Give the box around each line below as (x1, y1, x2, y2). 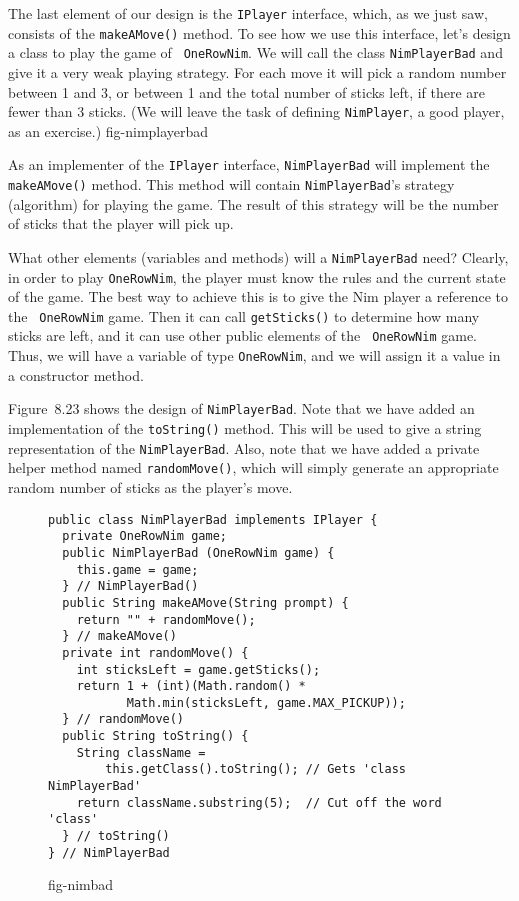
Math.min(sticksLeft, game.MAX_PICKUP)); (126, 695, 406, 710)
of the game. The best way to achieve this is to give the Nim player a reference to (8, 286, 508, 307)
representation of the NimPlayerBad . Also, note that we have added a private (8, 437, 480, 458)
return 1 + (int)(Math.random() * (76, 679, 306, 694)
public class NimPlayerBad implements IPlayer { (48, 512, 378, 527)
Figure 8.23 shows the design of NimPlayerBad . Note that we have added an (8, 398, 475, 419)
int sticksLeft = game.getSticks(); (76, 662, 321, 677)
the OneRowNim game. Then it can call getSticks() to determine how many (8, 305, 480, 326)
